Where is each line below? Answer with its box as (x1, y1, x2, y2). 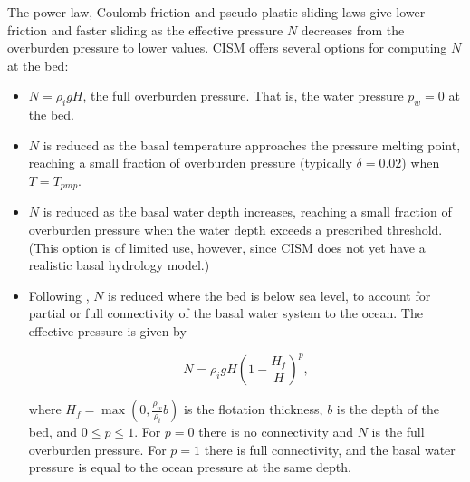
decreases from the (301, 20, 405, 39)
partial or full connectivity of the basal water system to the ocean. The (28, 304, 423, 323)
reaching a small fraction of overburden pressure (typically (28, 153, 352, 172)
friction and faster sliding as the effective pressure (7, 20, 283, 39)
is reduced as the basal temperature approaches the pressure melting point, (43, 135, 461, 154)
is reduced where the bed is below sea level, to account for (108, 285, 431, 304)
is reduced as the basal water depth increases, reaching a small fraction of (43, 202, 452, 221)
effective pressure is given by (28, 321, 187, 340)
